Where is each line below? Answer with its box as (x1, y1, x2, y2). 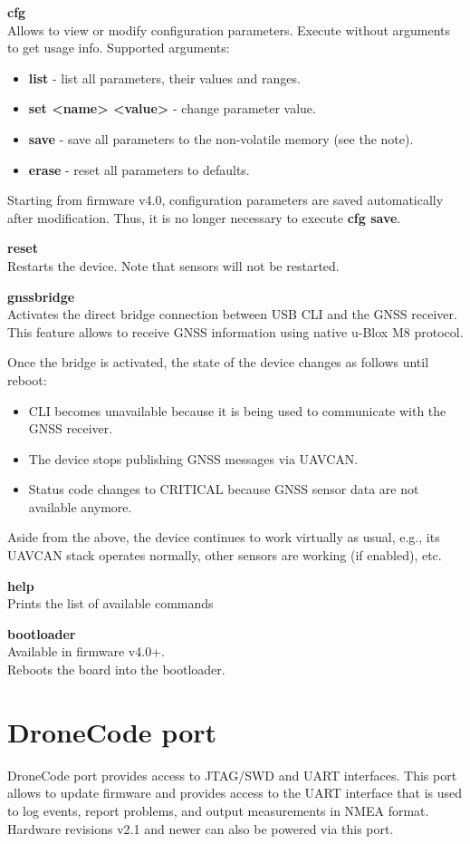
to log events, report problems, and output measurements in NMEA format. (7, 800, 429, 820)
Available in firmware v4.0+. (7, 642, 165, 661)
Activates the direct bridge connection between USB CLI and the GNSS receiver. (7, 305, 457, 324)
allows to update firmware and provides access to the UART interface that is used (7, 783, 463, 802)
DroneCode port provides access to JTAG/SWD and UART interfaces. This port (7, 765, 457, 784)
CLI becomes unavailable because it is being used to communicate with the (28, 401, 446, 420)
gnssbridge (7, 286, 75, 306)
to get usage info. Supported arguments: (7, 38, 230, 57)
